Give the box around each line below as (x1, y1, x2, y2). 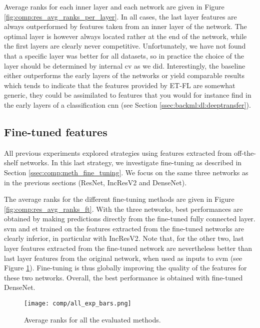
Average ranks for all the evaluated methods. (24, 314, 161, 324)
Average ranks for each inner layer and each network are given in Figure (4, 2, 224, 12)
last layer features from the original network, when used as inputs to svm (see (4, 252, 242, 263)
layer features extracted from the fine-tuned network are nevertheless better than (4, 243, 252, 253)
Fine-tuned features (4, 124, 107, 139)
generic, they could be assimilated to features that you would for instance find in (4, 90, 251, 100)
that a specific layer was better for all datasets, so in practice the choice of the (4, 50, 244, 61)
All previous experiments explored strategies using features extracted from (4, 147, 232, 158)
